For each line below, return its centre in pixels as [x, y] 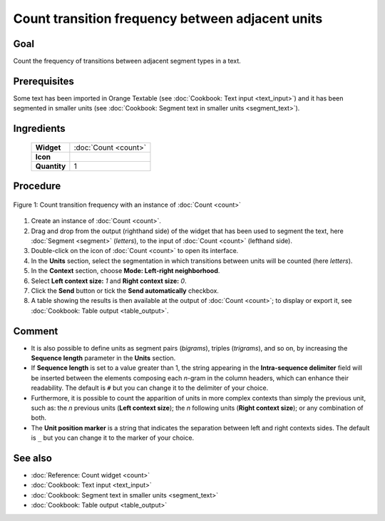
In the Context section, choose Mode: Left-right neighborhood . [125, 271]
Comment [36, 331]
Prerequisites [43, 81]
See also [33, 458]
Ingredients [39, 129]
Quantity [51, 166]
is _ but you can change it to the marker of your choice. [113, 438]
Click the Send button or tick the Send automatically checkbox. [125, 290]
